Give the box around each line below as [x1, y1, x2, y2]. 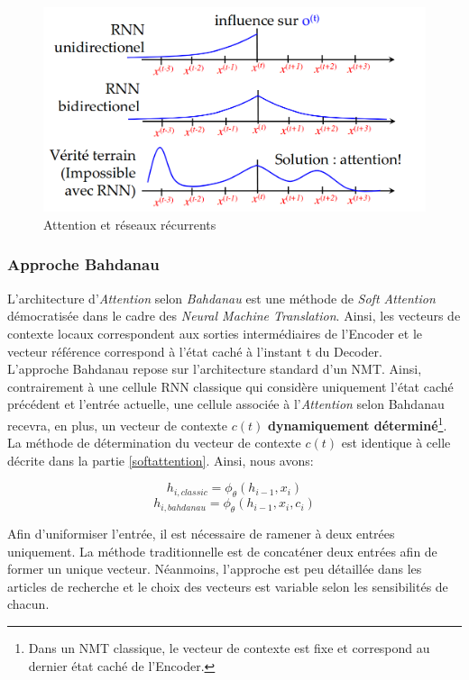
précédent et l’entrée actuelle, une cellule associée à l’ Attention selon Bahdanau [7, 394, 445, 413]
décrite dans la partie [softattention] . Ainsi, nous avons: [7, 450, 314, 469]
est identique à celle [341, 433, 451, 452]
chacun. [7, 594, 50, 613]
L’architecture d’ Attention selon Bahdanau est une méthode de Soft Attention [7, 288, 436, 307]
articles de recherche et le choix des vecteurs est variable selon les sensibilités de [7, 576, 448, 595]
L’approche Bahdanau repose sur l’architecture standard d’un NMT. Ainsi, [7, 359, 422, 378]
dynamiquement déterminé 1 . [267, 413, 447, 434]
